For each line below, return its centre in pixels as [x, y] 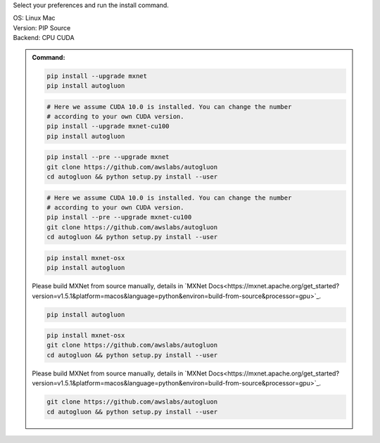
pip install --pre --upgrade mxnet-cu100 [119, 217]
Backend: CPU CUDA [44, 38]
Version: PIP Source [42, 27]
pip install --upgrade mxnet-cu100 [108, 126]
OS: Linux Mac [34, 18]
